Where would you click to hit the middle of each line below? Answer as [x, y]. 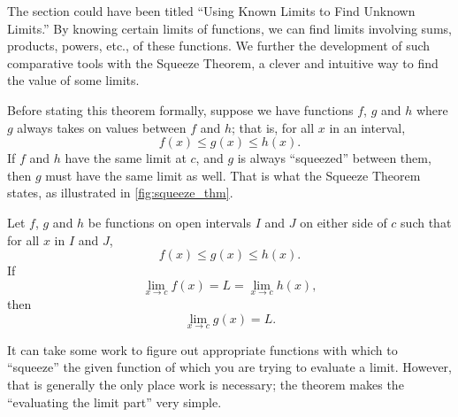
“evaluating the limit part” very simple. [114, 402]
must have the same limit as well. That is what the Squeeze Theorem [233, 175]
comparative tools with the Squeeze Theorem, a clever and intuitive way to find [223, 62]
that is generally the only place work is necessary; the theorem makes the [206, 384]
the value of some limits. [73, 80]
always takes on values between [102, 127]
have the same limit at [126, 158]
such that [426, 222]
